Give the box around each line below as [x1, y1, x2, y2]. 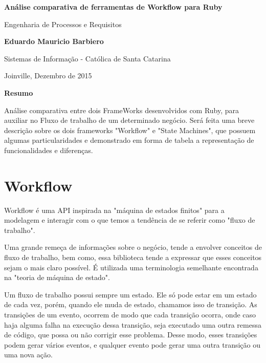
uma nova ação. [4, 349, 53, 360]
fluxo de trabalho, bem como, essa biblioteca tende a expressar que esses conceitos [4, 252, 262, 263]
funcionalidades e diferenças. [4, 144, 93, 155]
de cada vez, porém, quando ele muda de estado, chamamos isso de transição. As [4, 299, 257, 310]
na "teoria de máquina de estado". [4, 272, 110, 283]
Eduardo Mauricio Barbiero [4, 36, 104, 47]
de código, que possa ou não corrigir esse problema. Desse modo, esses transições [4, 329, 257, 340]
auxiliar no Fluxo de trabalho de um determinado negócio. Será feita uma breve [4, 115, 255, 125]
